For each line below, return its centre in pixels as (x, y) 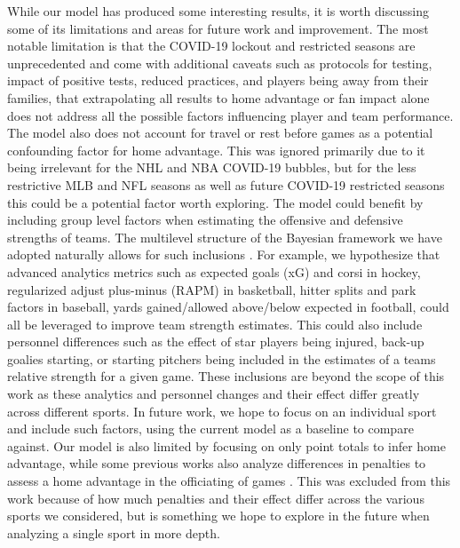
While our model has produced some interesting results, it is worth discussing (218, 11)
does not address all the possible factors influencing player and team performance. (230, 115)
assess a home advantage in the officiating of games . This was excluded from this (229, 481)
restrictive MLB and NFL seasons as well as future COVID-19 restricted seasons (226, 184)
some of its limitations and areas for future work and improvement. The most (218, 28)
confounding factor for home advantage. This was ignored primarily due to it (216, 150)
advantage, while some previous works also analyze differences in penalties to (217, 463)
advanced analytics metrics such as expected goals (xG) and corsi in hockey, (214, 271)
